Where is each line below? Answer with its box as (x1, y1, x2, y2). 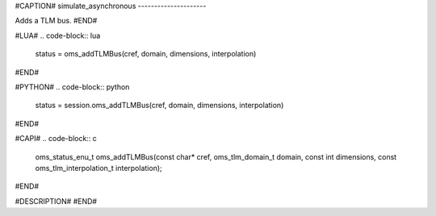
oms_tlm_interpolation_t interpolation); (35, 163, 162, 172)
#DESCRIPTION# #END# (15, 196, 97, 206)
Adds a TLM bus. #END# (15, 16, 98, 26)
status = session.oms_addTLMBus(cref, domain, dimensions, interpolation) (35, 101, 284, 110)
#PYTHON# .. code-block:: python (15, 81, 130, 92)
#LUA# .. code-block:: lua (15, 31, 101, 40)
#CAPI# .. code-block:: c (15, 134, 97, 143)
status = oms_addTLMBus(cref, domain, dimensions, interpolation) (35, 49, 257, 59)
